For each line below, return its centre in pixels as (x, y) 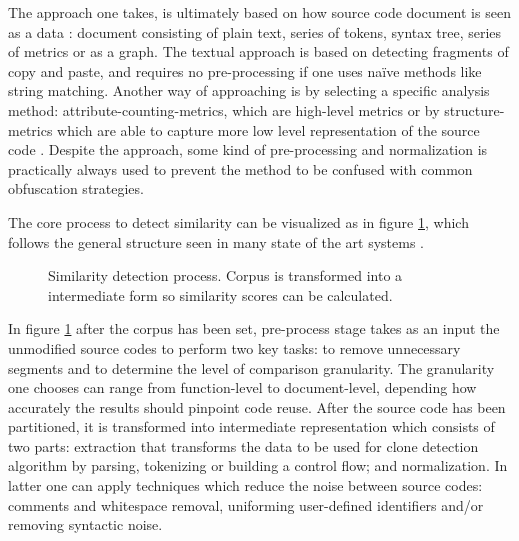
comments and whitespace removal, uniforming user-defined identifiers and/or (246, 504)
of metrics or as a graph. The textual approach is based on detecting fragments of (258, 51)
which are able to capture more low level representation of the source (268, 129)
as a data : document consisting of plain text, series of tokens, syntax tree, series (255, 31)
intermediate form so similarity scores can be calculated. (220, 294)
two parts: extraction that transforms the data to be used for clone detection (243, 445)
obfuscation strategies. (76, 188)
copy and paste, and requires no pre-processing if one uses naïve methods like (245, 70)
